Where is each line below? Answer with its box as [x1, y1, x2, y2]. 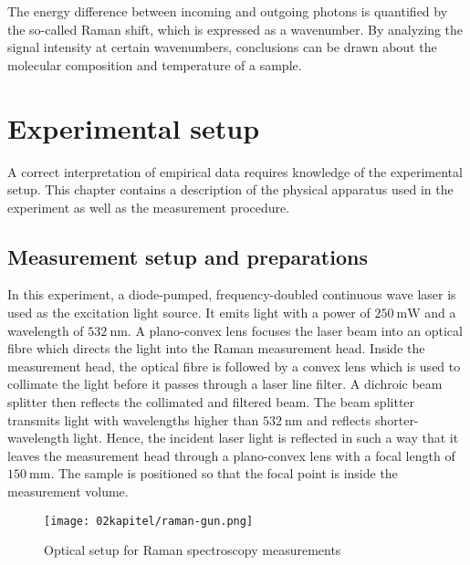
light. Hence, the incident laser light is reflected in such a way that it [73, 428, 459, 447]
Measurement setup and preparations [7, 242, 368, 270]
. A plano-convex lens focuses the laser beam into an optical [127, 320, 463, 340]
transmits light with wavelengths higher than [7, 410, 259, 429]
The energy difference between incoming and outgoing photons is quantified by [7, 2, 448, 20]
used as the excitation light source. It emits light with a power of [7, 303, 371, 322]
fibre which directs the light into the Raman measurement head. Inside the [7, 339, 425, 358]
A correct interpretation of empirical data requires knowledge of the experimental [7, 162, 463, 181]
